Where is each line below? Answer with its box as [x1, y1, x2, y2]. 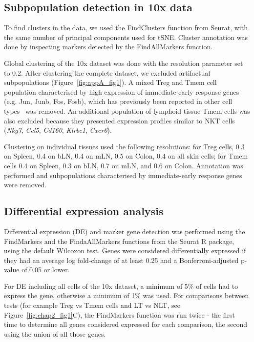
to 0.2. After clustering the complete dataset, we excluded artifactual [4, 67, 211, 78]
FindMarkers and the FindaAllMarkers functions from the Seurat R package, [4, 236, 234, 246]
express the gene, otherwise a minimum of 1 [4, 290, 135, 301]
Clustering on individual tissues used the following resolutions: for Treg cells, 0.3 [4, 141, 245, 151]
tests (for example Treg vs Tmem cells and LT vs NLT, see [4, 300, 180, 310]
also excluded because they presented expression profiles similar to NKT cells [4, 115, 235, 125]
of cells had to [196, 281, 238, 291]
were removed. [4, 180, 47, 190]
